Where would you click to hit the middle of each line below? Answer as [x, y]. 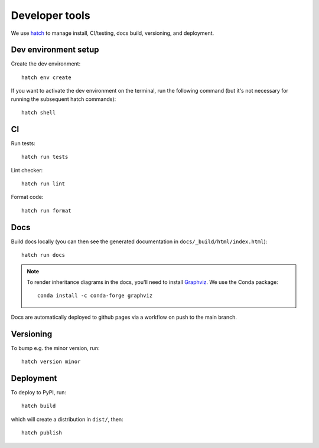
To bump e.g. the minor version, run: [55, 348]
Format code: [27, 197]
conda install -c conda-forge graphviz [95, 296]
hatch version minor [51, 362]
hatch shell [39, 113]
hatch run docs [43, 255]
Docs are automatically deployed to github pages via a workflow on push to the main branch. [124, 317]
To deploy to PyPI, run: [39, 392]
